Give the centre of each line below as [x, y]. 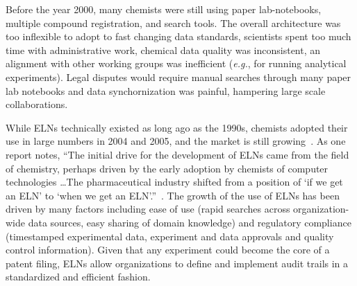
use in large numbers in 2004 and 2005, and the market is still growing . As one [176, 141]
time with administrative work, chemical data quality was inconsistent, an [163, 50]
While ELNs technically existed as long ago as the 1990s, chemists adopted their [177, 127]
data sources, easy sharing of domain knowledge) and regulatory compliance [190, 222]
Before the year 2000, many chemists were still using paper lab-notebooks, [164, 9]
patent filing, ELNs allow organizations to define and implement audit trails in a [177, 263]
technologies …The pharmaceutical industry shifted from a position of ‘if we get [174, 182]
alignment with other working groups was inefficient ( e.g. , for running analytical [176, 63]
